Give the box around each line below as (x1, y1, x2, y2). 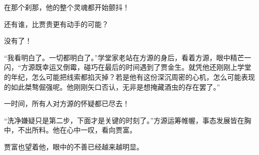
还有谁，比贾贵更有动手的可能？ (4, 18, 109, 29)
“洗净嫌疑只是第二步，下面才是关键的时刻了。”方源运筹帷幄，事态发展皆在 (4, 115, 245, 125)
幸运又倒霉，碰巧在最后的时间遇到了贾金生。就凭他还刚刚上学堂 (42, 62, 252, 72)
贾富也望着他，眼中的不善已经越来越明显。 (4, 141, 143, 152)
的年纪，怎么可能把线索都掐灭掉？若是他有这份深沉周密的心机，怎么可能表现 (4, 71, 255, 82)
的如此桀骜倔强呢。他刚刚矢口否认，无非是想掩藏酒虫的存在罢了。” (4, 81, 220, 92)
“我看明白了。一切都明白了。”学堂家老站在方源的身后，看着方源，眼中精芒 (4, 52, 245, 62)
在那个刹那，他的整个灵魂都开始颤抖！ (4, 2, 129, 12)
